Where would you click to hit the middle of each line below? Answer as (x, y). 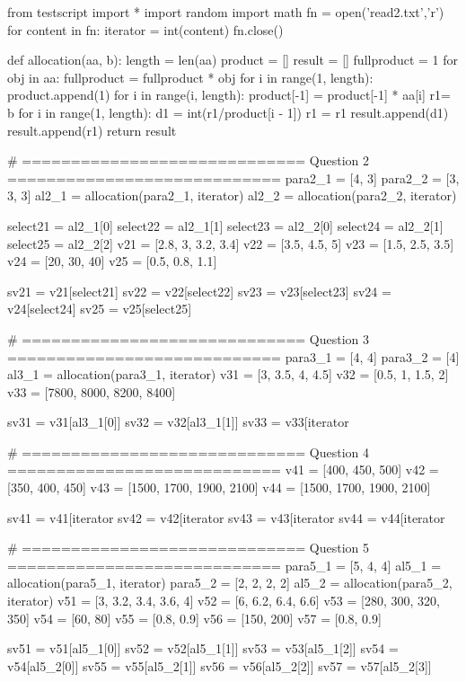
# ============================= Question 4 (189, 452)
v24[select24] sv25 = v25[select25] (100, 309)
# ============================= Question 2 (189, 160)
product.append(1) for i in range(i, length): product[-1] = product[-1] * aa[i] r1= (229, 95)
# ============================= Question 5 (189, 548)
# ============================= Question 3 (189, 338)
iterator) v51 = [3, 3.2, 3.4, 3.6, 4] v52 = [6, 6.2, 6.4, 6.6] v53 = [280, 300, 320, (224, 601)
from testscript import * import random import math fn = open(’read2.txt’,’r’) (226, 12)
